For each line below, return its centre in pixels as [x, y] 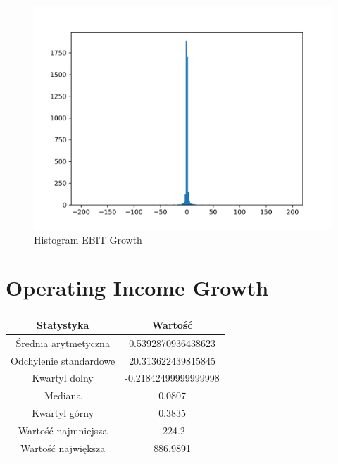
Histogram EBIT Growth [88, 239]
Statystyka [63, 324]
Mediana [63, 395]
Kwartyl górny [63, 413]
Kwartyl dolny [63, 378]
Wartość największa [63, 447]
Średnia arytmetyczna [63, 343]
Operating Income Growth [137, 288]
